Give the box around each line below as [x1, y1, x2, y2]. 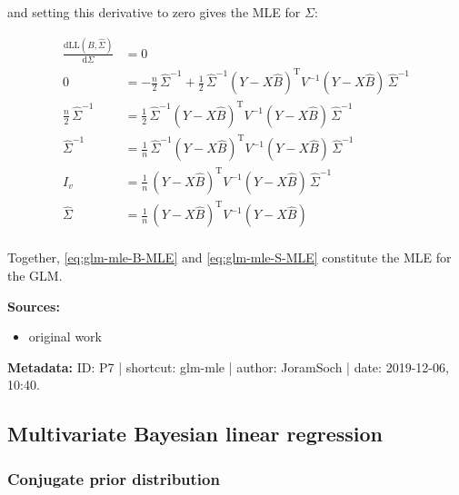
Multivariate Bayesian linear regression [7, 420, 383, 448]
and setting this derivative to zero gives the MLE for [7, 3, 301, 21]
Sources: [7, 296, 60, 315]
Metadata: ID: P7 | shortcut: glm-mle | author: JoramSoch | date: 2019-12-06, [7, 357, 449, 376]
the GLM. [7, 266, 63, 285]
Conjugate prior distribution [7, 467, 220, 490]
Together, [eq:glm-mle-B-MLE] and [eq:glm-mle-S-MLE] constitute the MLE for [7, 248, 452, 267]
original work [28, 327, 103, 346]
